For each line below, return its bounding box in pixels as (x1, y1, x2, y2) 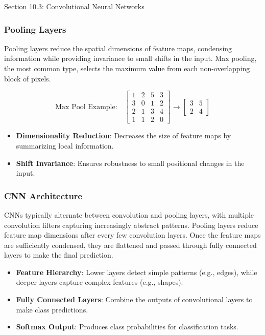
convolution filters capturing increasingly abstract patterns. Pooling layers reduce (4, 219, 258, 230)
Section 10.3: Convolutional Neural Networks (4, 1, 144, 11)
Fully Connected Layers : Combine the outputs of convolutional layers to (16, 294, 253, 305)
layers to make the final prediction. (4, 249, 113, 260)
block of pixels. (4, 73, 51, 83)
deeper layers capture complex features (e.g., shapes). (16, 277, 183, 287)
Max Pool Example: (55, 103, 117, 111)
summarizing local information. (16, 140, 114, 151)
